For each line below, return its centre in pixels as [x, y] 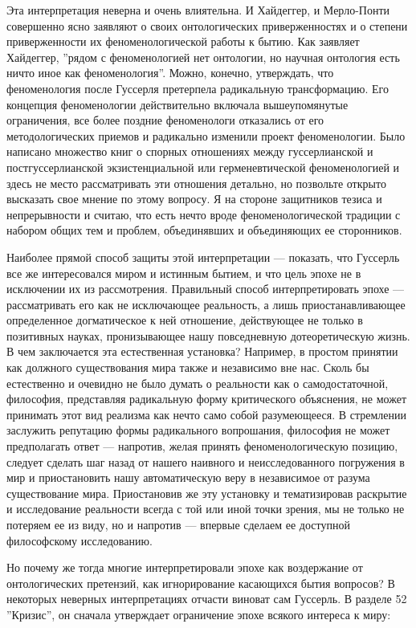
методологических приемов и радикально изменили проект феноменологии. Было [206, 135]
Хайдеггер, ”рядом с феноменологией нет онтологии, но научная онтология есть [203, 57]
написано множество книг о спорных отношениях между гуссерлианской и [190, 151]
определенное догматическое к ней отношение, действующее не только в [185, 320]
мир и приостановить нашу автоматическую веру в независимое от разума [188, 477]
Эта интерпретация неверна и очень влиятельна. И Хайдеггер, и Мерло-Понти [198, 10]
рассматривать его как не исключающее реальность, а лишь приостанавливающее [206, 304]
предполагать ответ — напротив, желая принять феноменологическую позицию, [202, 446]
